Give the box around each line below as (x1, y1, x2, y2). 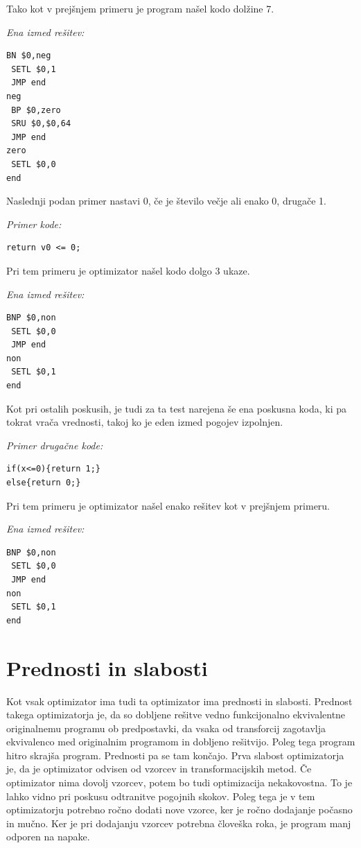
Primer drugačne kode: (6, 438, 103, 452)
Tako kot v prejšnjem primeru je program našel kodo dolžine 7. (6, 1, 274, 15)
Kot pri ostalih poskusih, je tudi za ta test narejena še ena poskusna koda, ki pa (6, 401, 347, 415)
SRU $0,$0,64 (11, 119, 71, 129)
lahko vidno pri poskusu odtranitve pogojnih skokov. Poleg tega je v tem (6, 788, 315, 803)
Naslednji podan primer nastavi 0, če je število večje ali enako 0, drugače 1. (6, 193, 326, 208)
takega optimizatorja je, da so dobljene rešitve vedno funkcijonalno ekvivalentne (6, 707, 346, 722)
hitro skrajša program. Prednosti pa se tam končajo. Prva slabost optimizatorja (6, 747, 344, 762)
